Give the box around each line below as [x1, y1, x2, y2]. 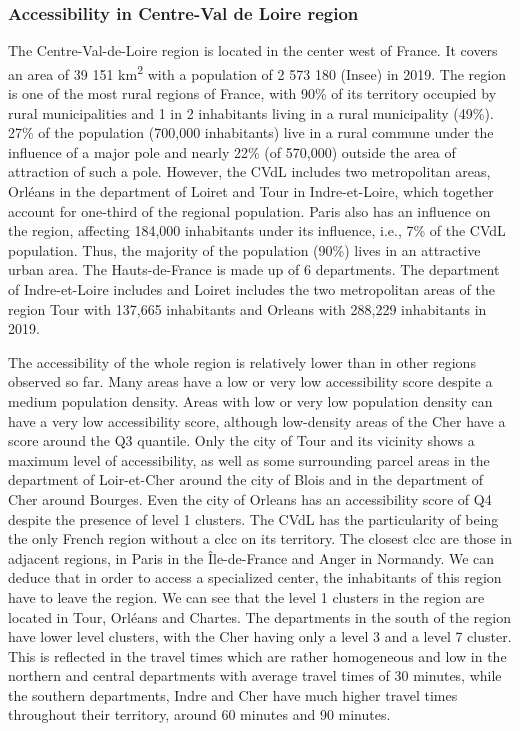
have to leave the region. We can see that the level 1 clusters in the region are [8, 586, 485, 607]
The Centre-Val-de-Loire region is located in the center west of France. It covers [8, 40, 498, 61]
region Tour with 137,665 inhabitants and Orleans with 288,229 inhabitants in [8, 298, 487, 319]
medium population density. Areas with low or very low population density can [8, 390, 493, 411]
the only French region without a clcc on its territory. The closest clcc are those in [8, 528, 512, 549]
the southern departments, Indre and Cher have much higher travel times [8, 684, 458, 705]
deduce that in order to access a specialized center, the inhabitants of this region [8, 567, 502, 588]
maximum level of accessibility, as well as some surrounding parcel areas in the [8, 449, 490, 470]
